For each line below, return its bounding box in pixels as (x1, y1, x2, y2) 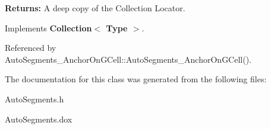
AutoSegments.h (5, 92, 64, 105)
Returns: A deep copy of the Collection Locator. (5, 2, 185, 14)
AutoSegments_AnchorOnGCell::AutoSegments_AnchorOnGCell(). (5, 53, 252, 65)
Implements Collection (5, 21, 92, 34)
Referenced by (5, 41, 56, 54)
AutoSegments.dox (5, 112, 73, 125)
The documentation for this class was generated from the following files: (5, 73, 267, 85)
